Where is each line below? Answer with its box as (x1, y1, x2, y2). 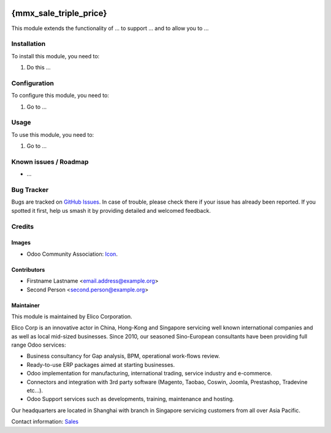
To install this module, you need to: (11, 52, 100, 59)
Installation (11, 40, 46, 48)
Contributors (11, 266, 45, 273)
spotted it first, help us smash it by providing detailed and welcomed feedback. (11, 207, 211, 214)
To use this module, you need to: (11, 131, 94, 138)
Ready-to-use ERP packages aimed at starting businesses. (26, 361, 175, 368)
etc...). (26, 387, 43, 394)
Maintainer (11, 301, 40, 309)
